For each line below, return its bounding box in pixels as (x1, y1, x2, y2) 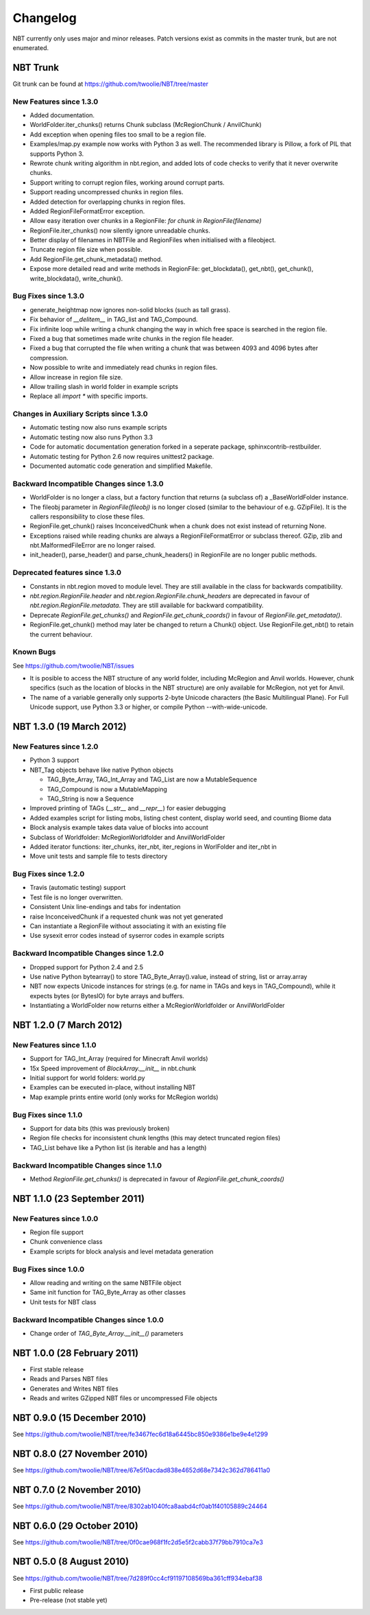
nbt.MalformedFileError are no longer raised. (29, 541, 156, 550)
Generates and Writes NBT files (29, 1384, 119, 1393)
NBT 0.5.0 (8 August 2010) (12, 1556, 129, 1568)
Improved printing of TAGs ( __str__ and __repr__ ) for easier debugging (29, 804, 226, 812)
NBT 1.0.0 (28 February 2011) (12, 1347, 139, 1358)
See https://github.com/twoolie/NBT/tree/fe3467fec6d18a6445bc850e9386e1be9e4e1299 (12, 1430, 269, 1438)
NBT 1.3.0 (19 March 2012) (12, 721, 127, 733)
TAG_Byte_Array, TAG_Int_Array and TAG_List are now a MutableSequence (47, 775, 257, 783)
